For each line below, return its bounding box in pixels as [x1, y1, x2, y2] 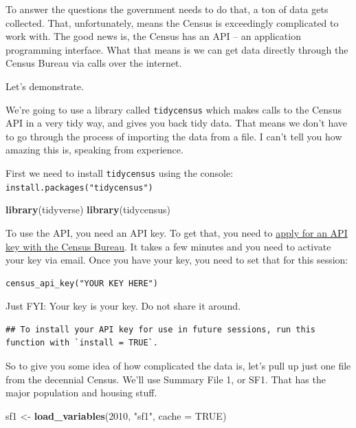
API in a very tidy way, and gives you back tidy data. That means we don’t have [5, 116, 347, 130]
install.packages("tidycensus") [5, 182, 153, 193]
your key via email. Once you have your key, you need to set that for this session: [5, 253, 348, 267]
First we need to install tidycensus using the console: [5, 166, 234, 180]
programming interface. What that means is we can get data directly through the [5, 42, 348, 56]
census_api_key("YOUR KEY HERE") [5, 278, 158, 288]
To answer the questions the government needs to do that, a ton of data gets [5, 2, 329, 16]
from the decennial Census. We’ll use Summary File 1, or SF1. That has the [5, 372, 326, 386]
